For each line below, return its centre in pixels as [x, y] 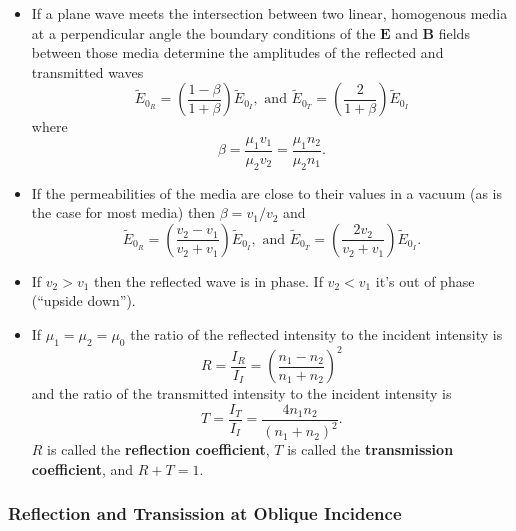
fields [454, 32]
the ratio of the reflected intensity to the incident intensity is [316, 333]
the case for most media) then [123, 212]
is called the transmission [370, 449]
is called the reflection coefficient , [158, 449]
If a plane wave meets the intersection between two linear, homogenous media [269, 13]
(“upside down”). [83, 300]
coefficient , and [82, 468]
